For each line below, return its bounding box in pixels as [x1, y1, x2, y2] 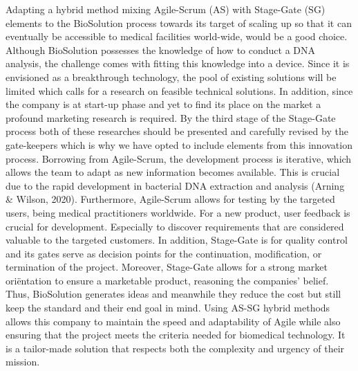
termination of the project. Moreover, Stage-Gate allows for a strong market [6, 260, 328, 274]
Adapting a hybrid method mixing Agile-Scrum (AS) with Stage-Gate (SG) [6, 2, 326, 16]
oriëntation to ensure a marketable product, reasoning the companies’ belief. [6, 273, 329, 287]
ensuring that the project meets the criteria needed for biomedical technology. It [6, 327, 346, 342]
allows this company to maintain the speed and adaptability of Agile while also [6, 314, 341, 328]
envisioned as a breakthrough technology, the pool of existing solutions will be [6, 69, 337, 84]
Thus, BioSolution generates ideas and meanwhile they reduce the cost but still [6, 287, 341, 301]
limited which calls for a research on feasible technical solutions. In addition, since [6, 83, 353, 98]
